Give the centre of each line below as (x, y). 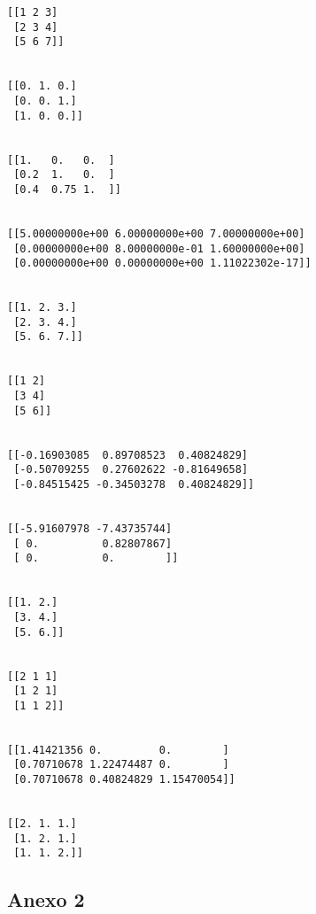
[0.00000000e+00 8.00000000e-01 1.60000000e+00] (159, 248)
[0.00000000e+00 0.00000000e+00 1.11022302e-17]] (162, 263)
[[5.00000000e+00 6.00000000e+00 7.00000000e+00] (156, 233)
